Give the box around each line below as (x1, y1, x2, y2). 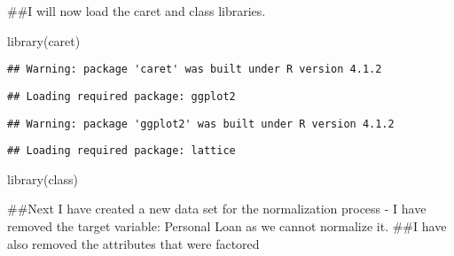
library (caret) (7, 31, 81, 50)
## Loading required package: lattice (7, 144, 236, 158)
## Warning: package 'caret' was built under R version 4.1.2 (7, 63, 382, 76)
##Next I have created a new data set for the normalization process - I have (7, 199, 427, 218)
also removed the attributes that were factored (7, 234, 260, 252)
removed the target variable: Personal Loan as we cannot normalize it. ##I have (7, 217, 447, 235)
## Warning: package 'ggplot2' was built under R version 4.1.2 (7, 117, 395, 130)
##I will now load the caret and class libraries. (7, 2, 266, 19)
